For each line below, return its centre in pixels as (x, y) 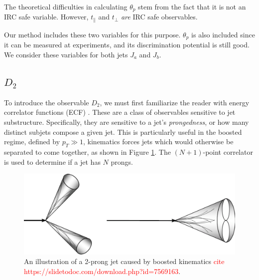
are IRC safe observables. (159, 17)
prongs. (122, 161)
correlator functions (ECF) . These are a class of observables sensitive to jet (120, 112)
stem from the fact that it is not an (192, 6)
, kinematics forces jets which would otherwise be (158, 141)
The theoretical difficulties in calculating (66, 6)
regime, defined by (32, 141)
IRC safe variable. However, (46, 17)
